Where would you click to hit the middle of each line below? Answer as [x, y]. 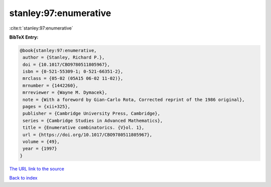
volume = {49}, [41, 142]
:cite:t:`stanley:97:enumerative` [41, 28]
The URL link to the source [37, 168]
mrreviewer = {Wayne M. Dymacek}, [65, 92]
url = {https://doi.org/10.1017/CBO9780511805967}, [88, 135]
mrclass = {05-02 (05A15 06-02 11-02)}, [73, 78]
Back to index [23, 178]
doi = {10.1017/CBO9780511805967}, [66, 64]
